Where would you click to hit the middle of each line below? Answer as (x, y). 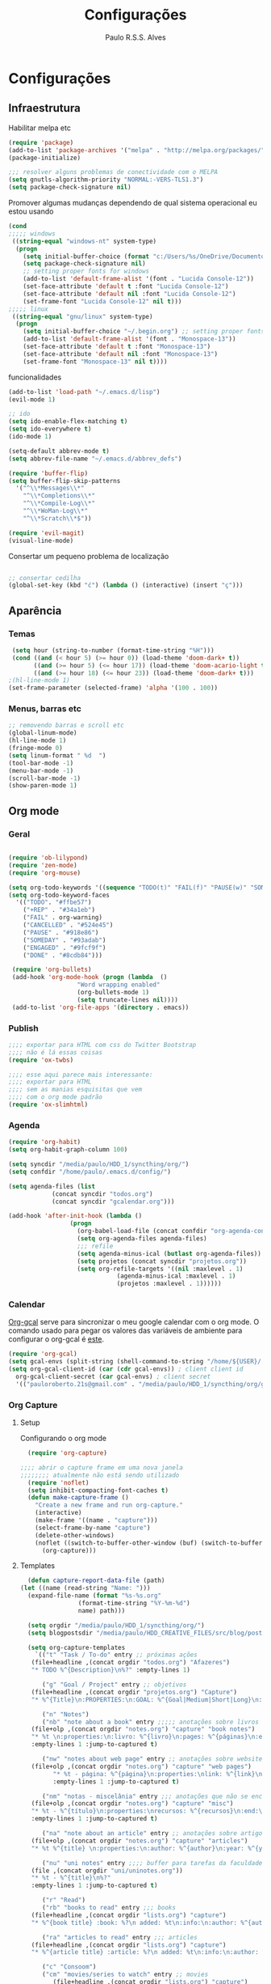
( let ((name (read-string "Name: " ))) (85, 1588)
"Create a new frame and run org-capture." (109, 1505)
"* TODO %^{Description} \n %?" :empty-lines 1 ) (111, 1670)
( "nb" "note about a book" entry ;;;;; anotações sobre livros (150, 1722)
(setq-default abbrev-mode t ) (59, 451)
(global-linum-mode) (43, 733)
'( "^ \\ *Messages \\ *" (50, 488)
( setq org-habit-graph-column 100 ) (68, 1150)
